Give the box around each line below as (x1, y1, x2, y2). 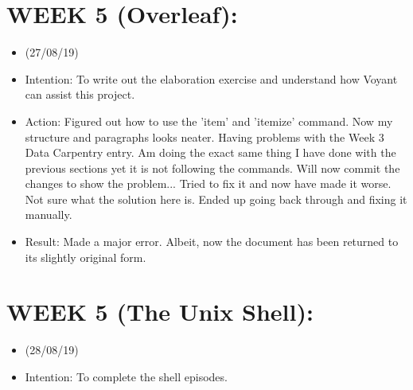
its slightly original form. (25, 248, 146, 265)
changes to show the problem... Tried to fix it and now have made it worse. (25, 175, 392, 192)
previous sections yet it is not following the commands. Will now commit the (25, 159, 400, 176)
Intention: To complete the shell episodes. (25, 368, 228, 384)
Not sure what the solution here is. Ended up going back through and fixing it (25, 190, 407, 207)
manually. (25, 206, 72, 223)
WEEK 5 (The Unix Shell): (6, 295, 314, 328)
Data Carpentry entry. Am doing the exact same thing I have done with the (25, 144, 396, 161)
